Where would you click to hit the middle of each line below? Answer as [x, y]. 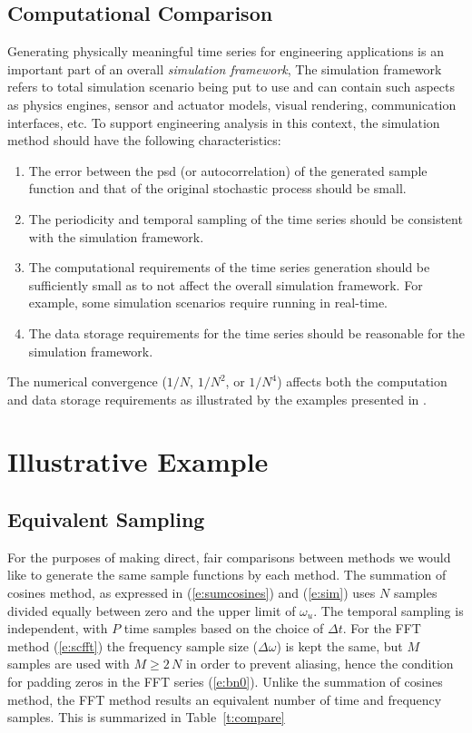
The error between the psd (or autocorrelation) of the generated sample [228, 170]
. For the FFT [382, 628]
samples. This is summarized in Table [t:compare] [146, 717]
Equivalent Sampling [106, 519]
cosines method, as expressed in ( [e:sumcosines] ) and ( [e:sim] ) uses [192, 593]
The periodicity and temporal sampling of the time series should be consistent [246, 218]
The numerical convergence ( [87, 381]
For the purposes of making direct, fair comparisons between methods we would [229, 557]
